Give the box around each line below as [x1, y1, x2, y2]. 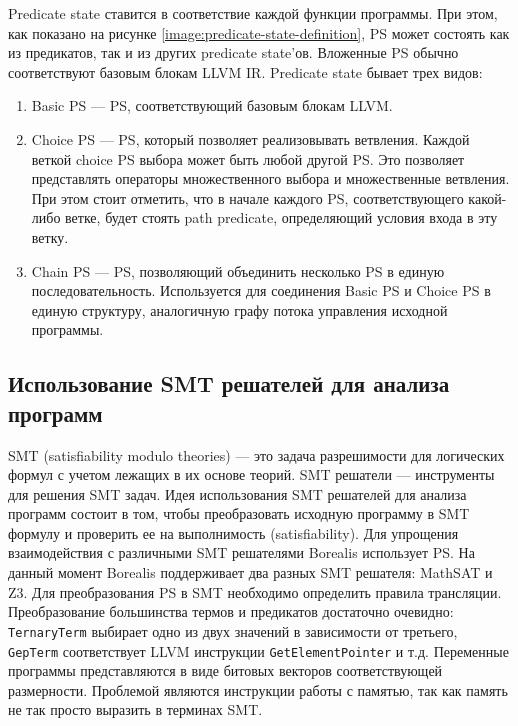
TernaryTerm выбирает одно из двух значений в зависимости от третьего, [8, 620, 458, 641]
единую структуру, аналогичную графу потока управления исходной [31, 299, 448, 320]
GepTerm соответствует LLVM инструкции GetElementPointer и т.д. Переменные [8, 640, 509, 661]
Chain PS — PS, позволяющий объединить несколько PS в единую [31, 260, 445, 281]
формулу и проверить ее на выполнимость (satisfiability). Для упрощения [8, 522, 459, 543]
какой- [468, 187, 507, 208]
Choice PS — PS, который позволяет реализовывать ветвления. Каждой [31, 128, 470, 149]
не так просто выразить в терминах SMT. [8, 699, 263, 720]
